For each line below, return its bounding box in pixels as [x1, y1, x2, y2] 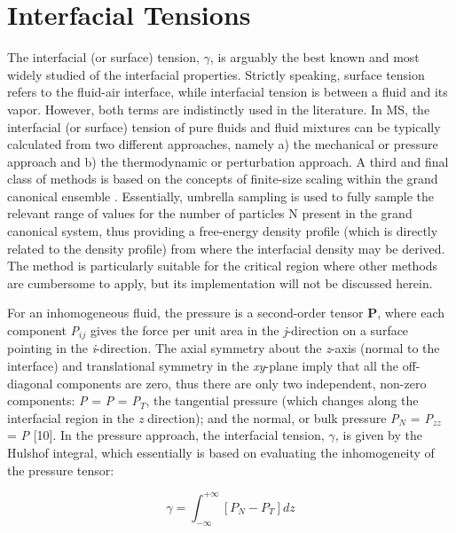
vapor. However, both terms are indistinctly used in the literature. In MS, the [7, 99, 430, 118]
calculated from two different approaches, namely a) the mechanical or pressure [7, 135, 438, 153]
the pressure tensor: [7, 460, 114, 479]
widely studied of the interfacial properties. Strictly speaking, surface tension [7, 65, 425, 83]
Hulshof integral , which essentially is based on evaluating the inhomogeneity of [7, 443, 435, 462]
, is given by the [334, 426, 423, 444]
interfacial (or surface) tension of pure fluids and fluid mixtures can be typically [7, 117, 441, 136]
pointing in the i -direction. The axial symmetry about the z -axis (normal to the [7, 339, 440, 357]
